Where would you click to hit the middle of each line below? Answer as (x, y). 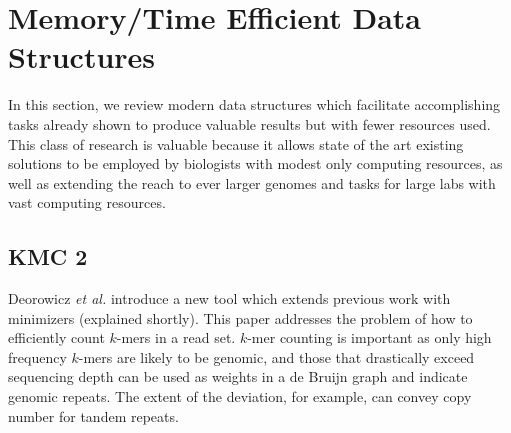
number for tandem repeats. (93, 415)
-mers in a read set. (176, 337)
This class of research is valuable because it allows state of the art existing (236, 143)
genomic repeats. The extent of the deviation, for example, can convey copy (240, 396)
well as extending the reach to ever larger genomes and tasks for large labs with (252, 182)
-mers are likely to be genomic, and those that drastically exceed (276, 356)
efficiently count (56, 337)
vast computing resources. (87, 202)
